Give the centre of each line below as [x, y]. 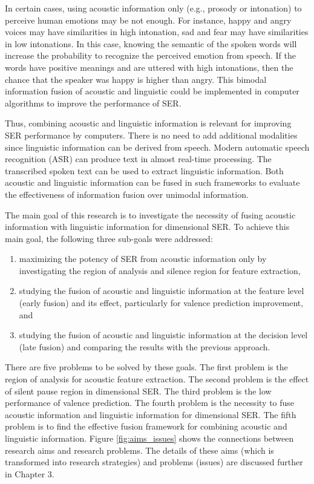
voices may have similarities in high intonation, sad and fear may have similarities [157, 32]
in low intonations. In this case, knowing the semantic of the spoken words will [151, 43]
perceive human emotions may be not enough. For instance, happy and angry [148, 20]
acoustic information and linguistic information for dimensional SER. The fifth [151, 414]
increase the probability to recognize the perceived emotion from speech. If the [150, 55]
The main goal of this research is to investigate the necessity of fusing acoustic [150, 214]
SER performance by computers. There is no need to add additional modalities [151, 135]
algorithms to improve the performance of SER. [93, 103]
